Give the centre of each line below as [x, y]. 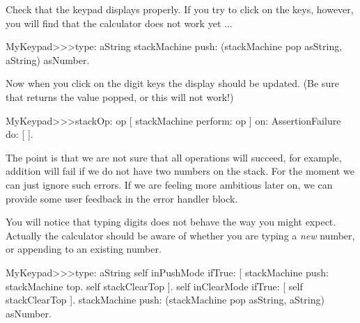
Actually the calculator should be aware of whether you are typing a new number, [180, 235]
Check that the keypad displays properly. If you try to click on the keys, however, [180, 9]
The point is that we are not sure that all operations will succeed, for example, [174, 157]
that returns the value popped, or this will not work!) [120, 96]
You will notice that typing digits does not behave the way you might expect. [171, 222]
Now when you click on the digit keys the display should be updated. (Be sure [172, 83]
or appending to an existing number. [84, 249]
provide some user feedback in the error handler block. [122, 198]
